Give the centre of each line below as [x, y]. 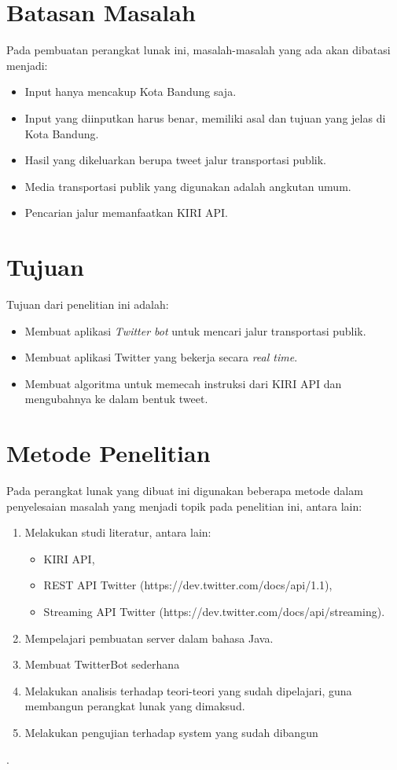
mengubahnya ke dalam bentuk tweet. [116, 399]
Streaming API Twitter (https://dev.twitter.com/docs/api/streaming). [214, 612]
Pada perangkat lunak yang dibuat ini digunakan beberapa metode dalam [185, 491]
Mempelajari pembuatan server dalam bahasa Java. [149, 638]
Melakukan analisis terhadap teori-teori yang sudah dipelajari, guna [188, 690]
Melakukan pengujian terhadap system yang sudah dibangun [171, 733]
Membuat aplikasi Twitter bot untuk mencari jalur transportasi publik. [195, 330]
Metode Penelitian [108, 453]
